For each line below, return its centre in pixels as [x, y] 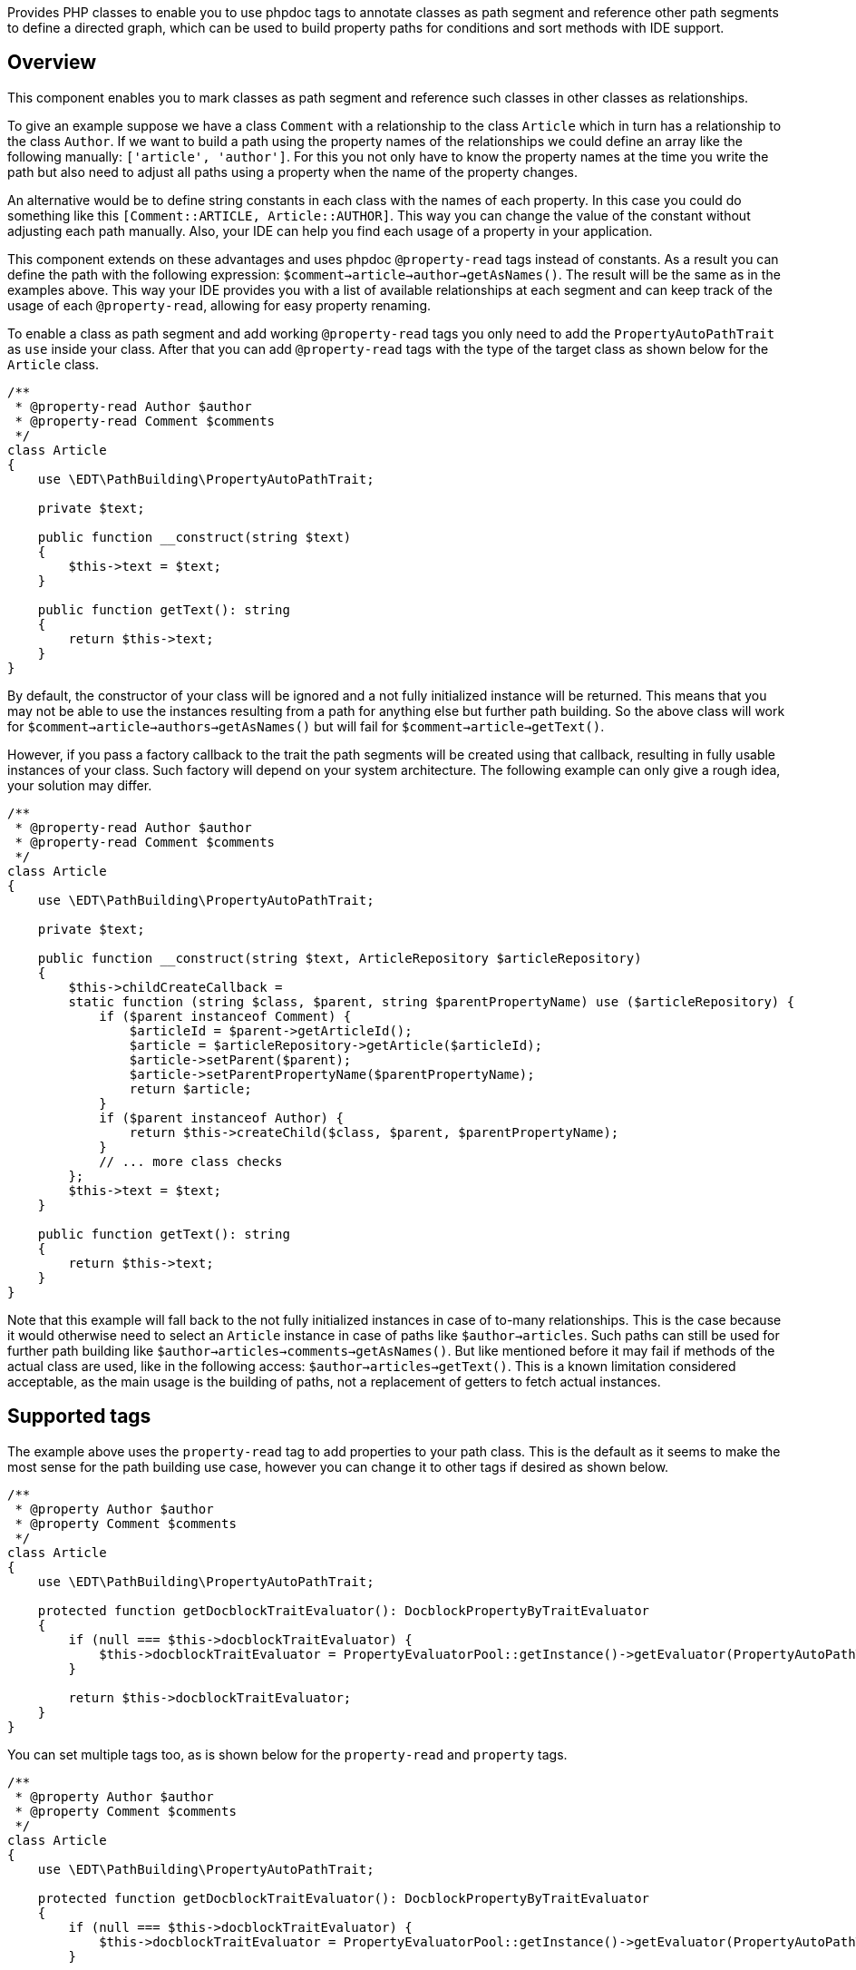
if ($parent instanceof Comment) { [225, 1016]
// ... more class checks [191, 1161]
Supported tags [79, 1416]
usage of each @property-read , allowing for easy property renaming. [219, 305]
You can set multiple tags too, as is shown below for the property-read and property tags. [287, 1754]
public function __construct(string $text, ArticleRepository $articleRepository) [340, 958]
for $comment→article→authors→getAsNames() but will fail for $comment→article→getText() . [306, 726]
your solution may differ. [80, 785]
